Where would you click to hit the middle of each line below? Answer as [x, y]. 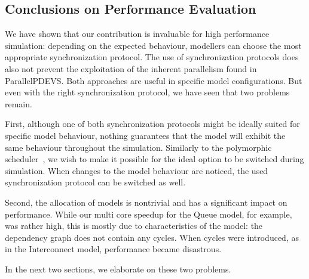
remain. [19, 103]
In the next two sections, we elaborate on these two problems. [118, 269]
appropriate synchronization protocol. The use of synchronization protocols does [152, 57]
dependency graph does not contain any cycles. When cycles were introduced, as [152, 237]
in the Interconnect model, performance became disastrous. [113, 249]
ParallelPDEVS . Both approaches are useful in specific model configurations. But [154, 80]
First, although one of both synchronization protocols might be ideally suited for [152, 124]
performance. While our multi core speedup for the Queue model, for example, [149, 214]
